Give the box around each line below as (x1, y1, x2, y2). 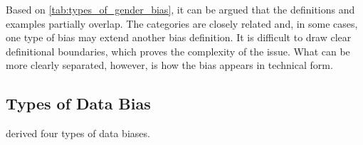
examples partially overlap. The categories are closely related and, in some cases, (6, 16, 358, 31)
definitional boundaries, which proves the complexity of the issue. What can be (6, 43, 350, 58)
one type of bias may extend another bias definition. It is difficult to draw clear (6, 30, 352, 45)
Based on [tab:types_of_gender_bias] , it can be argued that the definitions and (6, 2, 355, 16)
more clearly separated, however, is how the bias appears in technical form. (6, 58, 333, 72)
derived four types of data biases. (6, 126, 150, 141)
